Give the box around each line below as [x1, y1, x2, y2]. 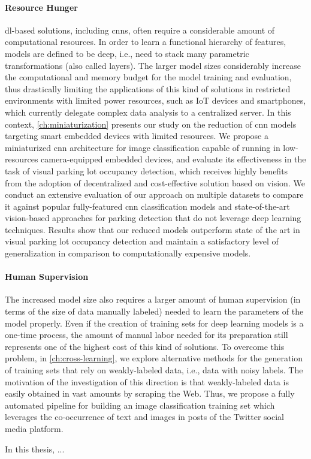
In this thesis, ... [5, 442, 65, 455]
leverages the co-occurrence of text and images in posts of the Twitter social [5, 410, 284, 423]
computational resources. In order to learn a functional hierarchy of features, [5, 35, 286, 48]
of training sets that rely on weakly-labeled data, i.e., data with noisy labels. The [5, 364, 303, 376]
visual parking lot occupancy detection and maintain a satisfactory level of [5, 235, 279, 247]
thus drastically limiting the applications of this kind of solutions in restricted [5, 82, 291, 95]
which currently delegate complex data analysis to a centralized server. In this [5, 105, 291, 118]
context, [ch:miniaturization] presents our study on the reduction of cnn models [5, 117, 297, 130]
